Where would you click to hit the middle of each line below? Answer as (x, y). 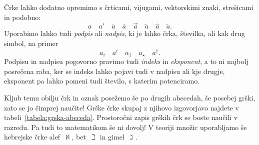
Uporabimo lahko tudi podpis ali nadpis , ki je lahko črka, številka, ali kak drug (124, 33)
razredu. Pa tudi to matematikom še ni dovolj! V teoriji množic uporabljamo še (125, 127)
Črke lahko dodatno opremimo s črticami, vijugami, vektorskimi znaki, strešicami (129, 7)
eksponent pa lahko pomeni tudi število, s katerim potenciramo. (102, 81)
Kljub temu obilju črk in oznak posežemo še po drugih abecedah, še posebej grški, (130, 97)
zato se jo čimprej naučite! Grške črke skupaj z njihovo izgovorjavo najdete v (121, 107)
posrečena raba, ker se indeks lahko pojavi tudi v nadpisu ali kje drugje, (114, 71)
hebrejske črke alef (32, 137)
